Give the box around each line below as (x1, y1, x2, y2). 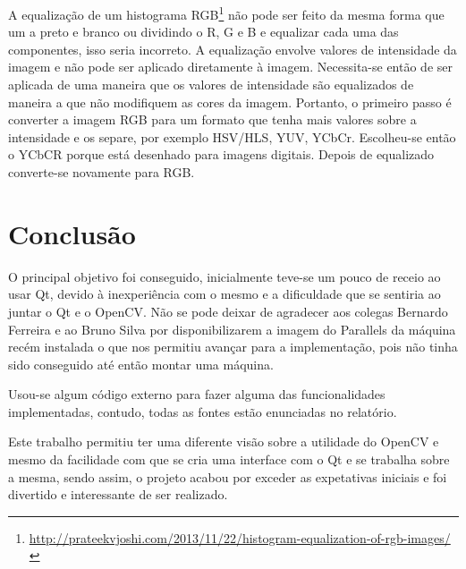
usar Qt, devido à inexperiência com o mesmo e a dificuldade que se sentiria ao (8, 284, 441, 303)
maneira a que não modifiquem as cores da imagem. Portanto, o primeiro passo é (8, 92, 452, 111)
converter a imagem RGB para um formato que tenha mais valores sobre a (8, 110, 417, 129)
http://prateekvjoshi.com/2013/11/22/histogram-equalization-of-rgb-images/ (29, 528, 451, 547)
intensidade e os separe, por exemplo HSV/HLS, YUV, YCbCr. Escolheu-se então (8, 127, 456, 146)
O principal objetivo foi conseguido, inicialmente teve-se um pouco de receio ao (8, 267, 441, 285)
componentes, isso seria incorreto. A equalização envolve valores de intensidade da (8, 39, 457, 58)
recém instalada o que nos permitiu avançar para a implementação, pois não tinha (8, 337, 458, 356)
